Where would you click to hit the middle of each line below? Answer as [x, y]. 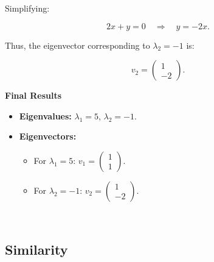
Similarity [36, 249]
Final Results [33, 95]
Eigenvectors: [48, 136]
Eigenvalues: [45, 115]
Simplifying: [27, 8]
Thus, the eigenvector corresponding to [78, 45]
